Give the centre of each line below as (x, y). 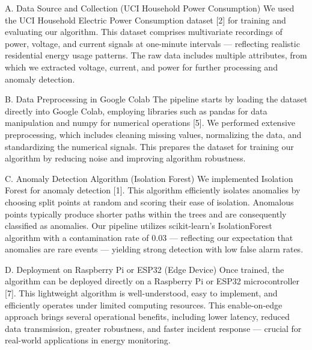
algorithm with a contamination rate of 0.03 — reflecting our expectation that (149, 237)
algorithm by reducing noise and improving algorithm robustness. (125, 158)
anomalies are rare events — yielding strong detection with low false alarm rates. (154, 249)
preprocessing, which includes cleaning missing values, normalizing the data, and (153, 134)
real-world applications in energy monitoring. (88, 340)
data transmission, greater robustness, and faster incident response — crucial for (153, 328)
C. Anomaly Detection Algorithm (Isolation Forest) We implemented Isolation (149, 178)
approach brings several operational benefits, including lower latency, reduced (147, 317)
